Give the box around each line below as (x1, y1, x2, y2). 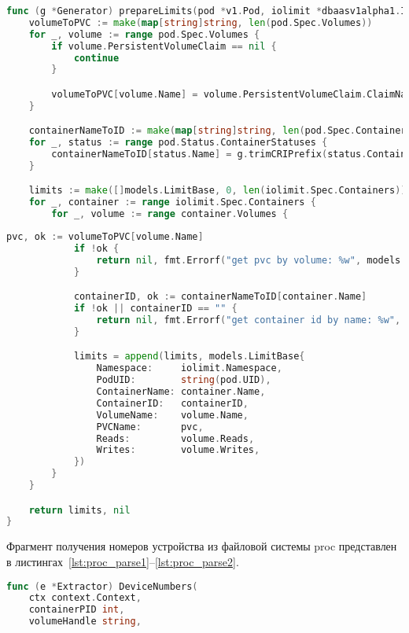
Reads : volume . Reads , (96, 432, 255, 444)
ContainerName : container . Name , (96, 386, 266, 398)
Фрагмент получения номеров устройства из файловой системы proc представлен (6, 538, 397, 554)
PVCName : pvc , (96, 421, 204, 432)
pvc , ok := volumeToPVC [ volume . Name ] (6, 231, 204, 243)
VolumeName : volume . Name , (96, 409, 249, 421)
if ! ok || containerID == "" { (73, 303, 238, 315)
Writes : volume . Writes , (96, 444, 260, 456)
